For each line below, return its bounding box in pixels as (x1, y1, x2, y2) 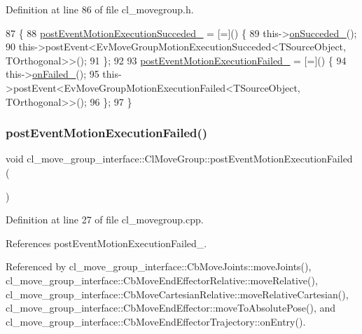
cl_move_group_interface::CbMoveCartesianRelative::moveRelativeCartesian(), (6, 286, 349, 301)
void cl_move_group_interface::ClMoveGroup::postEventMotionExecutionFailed (6, 151, 353, 166)
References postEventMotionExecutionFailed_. (6, 235, 207, 250)
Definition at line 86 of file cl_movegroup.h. (6, 2, 194, 16)
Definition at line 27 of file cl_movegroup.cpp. (6, 212, 204, 227)
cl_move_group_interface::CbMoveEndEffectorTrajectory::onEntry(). (6, 314, 306, 328)
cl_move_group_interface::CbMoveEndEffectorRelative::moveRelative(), (6, 272, 318, 287)
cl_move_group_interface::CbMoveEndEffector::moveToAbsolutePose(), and (6, 300, 336, 315)
